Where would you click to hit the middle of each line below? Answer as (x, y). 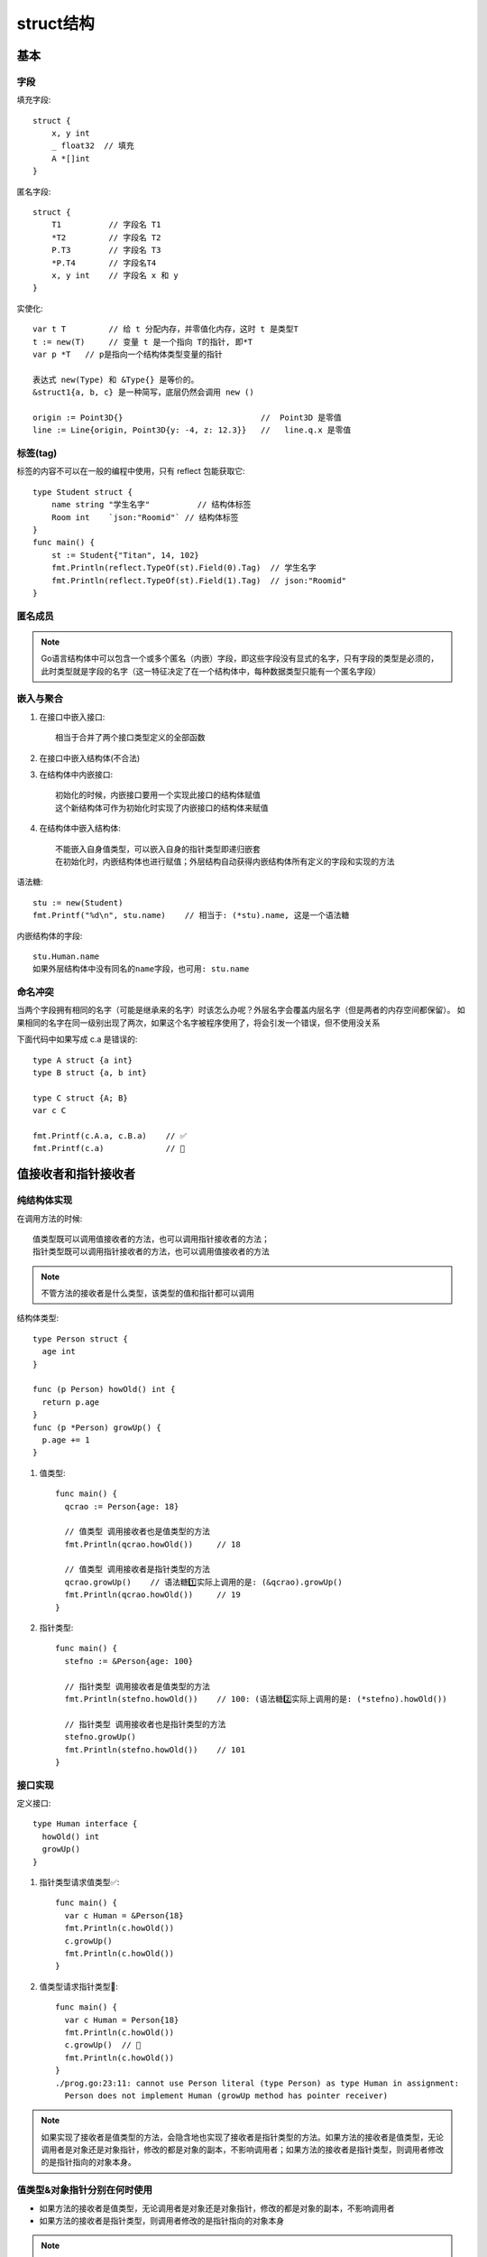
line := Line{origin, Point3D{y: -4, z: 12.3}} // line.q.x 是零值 (192, 430)
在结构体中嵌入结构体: (80, 828)
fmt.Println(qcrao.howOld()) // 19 (152, 1595)
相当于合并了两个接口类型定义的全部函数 (130, 738)
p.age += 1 (66, 1440)
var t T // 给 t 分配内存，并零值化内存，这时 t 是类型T (166, 329)
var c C (50, 1111)
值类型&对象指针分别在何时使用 (85, 2190)
